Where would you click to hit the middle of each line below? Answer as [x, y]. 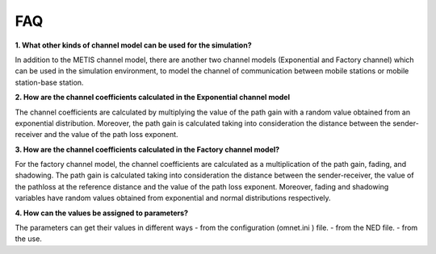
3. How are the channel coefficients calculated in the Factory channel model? [147, 149]
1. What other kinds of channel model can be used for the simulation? [133, 45]
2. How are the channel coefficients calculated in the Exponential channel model [153, 98]
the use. [28, 239]
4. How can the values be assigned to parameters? [102, 213]
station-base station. [49, 82]
